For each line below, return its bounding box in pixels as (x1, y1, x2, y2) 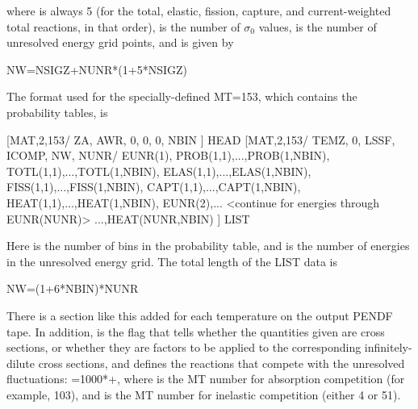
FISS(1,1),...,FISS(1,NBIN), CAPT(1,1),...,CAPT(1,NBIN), (6, 178, 301, 195)
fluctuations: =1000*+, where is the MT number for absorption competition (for (6, 370, 405, 387)
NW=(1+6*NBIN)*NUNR (6, 280, 139, 297)
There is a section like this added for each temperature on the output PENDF (6, 307, 393, 323)
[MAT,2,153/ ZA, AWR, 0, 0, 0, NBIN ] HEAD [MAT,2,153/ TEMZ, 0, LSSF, (6, 131, 395, 148)
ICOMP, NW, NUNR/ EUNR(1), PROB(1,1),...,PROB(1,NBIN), (6, 147, 330, 164)
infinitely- (364, 339, 412, 356)
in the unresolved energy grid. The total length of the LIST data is (6, 252, 337, 269)
